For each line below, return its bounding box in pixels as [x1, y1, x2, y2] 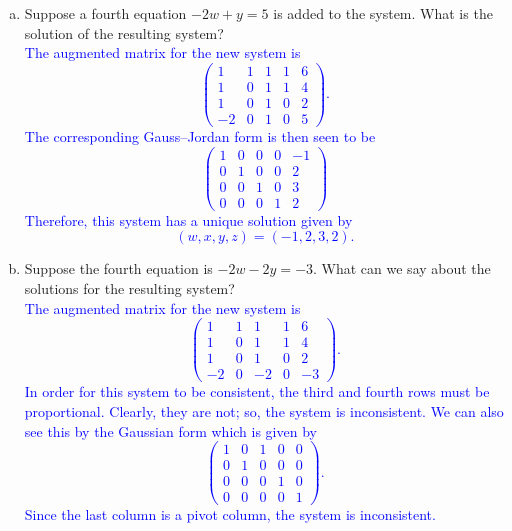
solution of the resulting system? [24, 22, 224, 43]
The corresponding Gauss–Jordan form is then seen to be [24, 125, 376, 146]
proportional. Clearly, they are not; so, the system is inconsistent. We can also [24, 400, 504, 421]
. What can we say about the [313, 258, 491, 279]
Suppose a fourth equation [24, 3, 187, 23]
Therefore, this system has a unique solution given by [24, 209, 353, 230]
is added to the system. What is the [273, 3, 493, 23]
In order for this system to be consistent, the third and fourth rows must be [24, 381, 490, 402]
